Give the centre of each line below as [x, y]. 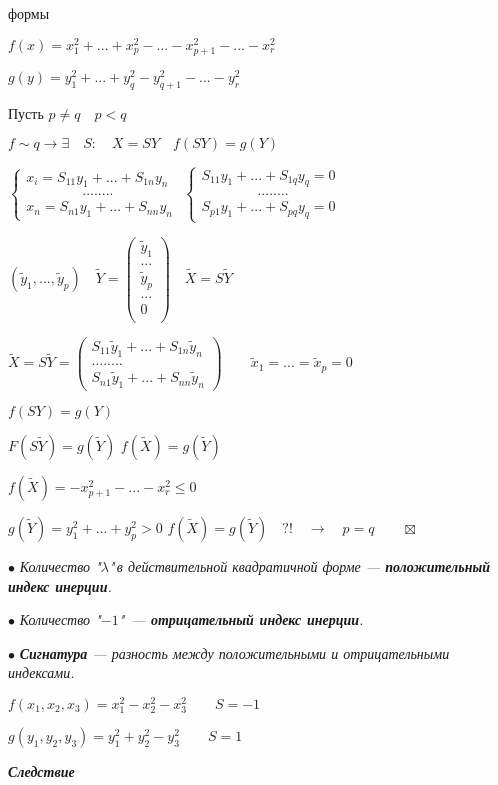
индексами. [41, 672]
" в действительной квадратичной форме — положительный [299, 565]
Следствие [41, 771]
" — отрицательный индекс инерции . [241, 619]
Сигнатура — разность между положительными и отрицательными [234, 652]
